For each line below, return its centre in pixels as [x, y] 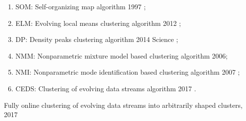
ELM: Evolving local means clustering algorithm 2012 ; [98, 23]
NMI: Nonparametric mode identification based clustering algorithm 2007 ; [128, 72]
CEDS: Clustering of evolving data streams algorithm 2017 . [106, 88]
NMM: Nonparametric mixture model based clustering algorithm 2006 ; [122, 55]
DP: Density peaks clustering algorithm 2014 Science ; [97, 39]
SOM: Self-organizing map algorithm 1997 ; [80, 6]
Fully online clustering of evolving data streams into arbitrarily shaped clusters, [123, 105]
